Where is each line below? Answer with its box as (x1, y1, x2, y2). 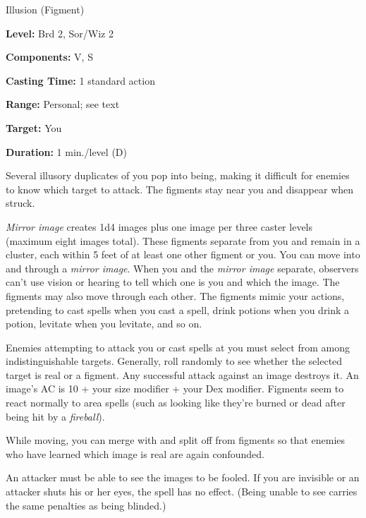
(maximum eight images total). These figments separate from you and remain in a (6, 233, 360, 248)
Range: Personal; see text (6, 97, 120, 112)
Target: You (6, 120, 62, 135)
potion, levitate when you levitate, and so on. (6, 316, 202, 331)
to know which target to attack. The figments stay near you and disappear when (6, 181, 354, 196)
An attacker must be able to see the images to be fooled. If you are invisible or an (6, 470, 360, 485)
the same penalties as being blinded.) (6, 498, 166, 512)
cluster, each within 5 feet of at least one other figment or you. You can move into (6, 247, 360, 262)
